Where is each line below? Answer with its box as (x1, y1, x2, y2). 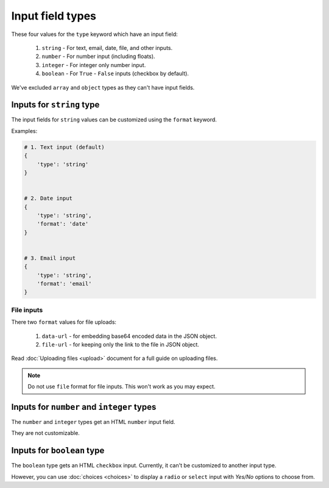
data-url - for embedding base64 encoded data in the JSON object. (41, 332, 218, 340)
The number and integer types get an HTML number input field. (11, 418, 175, 426)
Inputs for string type (11, 99, 100, 110)
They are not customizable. (11, 429, 80, 437)
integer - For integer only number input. (41, 61, 146, 68)
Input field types (11, 9, 97, 23)
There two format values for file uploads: (11, 318, 117, 326)
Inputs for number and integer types (11, 401, 157, 412)
